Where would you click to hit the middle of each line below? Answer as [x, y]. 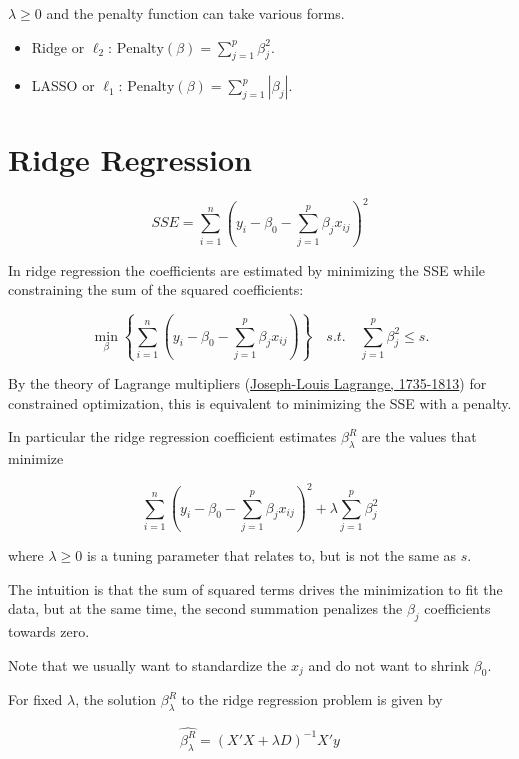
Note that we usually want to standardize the [147, 664]
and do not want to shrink [389, 664]
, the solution [116, 699]
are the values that [419, 436]
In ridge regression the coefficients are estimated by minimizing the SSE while [247, 269]
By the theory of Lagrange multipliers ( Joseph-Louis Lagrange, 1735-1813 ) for [247, 383]
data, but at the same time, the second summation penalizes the [205, 608]
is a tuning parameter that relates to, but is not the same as [271, 554]
